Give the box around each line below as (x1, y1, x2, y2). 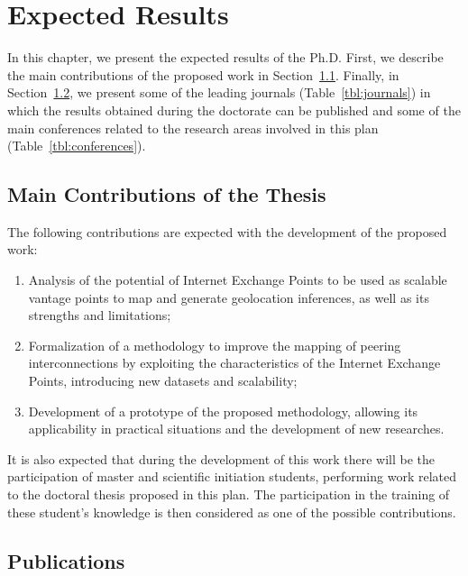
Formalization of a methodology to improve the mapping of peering (28, 335, 401, 354)
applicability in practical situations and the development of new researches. (28, 419, 445, 438)
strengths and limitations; (28, 306, 171, 325)
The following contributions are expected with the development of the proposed (7, 222, 447, 241)
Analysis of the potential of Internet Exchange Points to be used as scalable (28, 270, 447, 289)
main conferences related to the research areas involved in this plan (7, 118, 379, 137)
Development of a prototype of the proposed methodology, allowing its (28, 401, 418, 420)
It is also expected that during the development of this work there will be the (7, 449, 435, 468)
